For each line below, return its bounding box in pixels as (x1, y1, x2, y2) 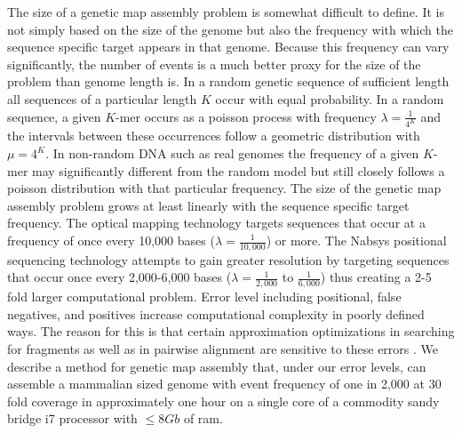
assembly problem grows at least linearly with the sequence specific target (7, 196, 410, 214)
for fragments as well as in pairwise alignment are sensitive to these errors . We (7, 340, 438, 358)
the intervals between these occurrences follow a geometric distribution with (7, 126, 420, 145)
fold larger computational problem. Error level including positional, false (7, 287, 402, 306)
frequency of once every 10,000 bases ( (7, 231, 215, 249)
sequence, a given (7, 107, 101, 125)
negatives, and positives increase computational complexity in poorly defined (7, 304, 425, 323)
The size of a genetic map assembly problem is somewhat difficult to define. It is (7, 3, 444, 20)
